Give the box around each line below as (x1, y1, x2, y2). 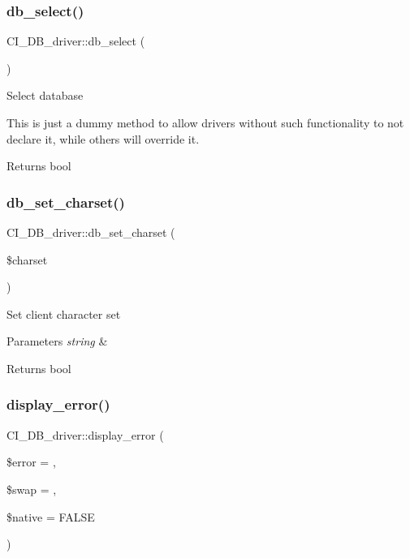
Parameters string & (6, 333, 108, 350)
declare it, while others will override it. (6, 130, 200, 147)
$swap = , (6, 480, 57, 497)
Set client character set (6, 305, 121, 322)
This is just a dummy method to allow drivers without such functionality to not (6, 114, 404, 131)
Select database (6, 87, 84, 104)
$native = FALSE (6, 508, 95, 525)
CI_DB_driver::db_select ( (6, 32, 145, 49)
